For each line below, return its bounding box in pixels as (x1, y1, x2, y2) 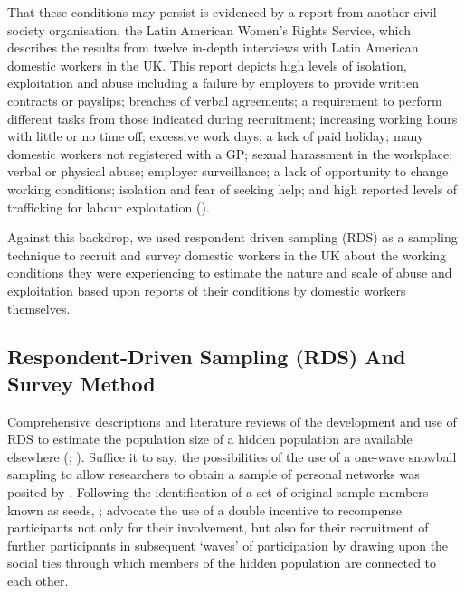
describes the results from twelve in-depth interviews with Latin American (7, 38, 419, 57)
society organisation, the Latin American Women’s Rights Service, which (7, 20, 412, 39)
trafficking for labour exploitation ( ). (7, 197, 210, 216)
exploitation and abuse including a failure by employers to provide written (7, 73, 419, 92)
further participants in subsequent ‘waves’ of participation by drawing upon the (7, 535, 449, 554)
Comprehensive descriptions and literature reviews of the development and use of (7, 411, 457, 430)
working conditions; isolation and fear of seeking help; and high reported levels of (7, 179, 458, 198)
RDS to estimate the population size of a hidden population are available (7, 429, 413, 448)
